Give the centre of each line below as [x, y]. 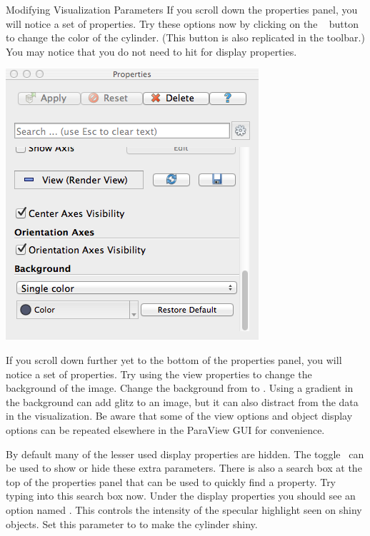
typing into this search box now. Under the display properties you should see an [181, 496]
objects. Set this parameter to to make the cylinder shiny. [132, 524]
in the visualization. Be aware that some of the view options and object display [179, 416]
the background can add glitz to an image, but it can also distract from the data [182, 401]
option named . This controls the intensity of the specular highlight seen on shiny [184, 509]
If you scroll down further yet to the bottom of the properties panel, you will [174, 359]
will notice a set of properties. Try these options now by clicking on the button [182, 23]
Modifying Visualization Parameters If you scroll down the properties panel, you [182, 9]
